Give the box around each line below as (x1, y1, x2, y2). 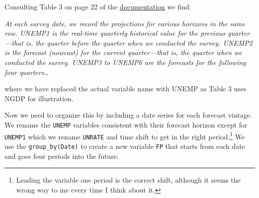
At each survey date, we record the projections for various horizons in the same (4, 18, 246, 28)
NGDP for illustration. (4, 93, 74, 103)
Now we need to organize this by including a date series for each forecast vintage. (4, 110, 253, 120)
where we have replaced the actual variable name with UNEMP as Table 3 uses (4, 83, 247, 94)
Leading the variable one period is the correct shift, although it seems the (16, 175, 241, 185)
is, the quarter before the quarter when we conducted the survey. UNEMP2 (25, 37, 253, 48)
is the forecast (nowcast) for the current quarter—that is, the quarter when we (4, 47, 242, 58)
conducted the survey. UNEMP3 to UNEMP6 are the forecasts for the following (4, 57, 246, 67)
